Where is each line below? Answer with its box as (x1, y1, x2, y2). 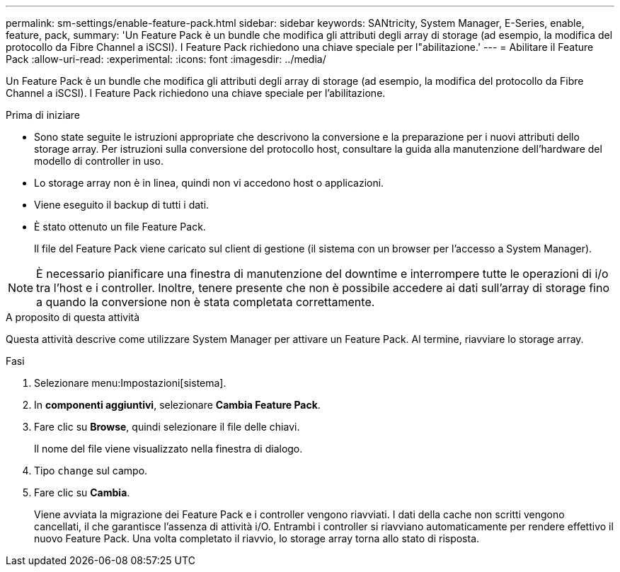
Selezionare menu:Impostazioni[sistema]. (34, 377, 226, 389)
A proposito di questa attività (6, 311, 140, 323)
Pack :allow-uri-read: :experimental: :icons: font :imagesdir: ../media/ (6, 53, 326, 65)
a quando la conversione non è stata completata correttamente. (36, 295, 375, 309)
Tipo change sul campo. (34, 465, 148, 477)
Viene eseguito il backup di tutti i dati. (34, 199, 209, 211)
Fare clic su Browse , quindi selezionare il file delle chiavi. (34, 421, 300, 433)
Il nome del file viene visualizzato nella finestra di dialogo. (34, 443, 303, 455)
